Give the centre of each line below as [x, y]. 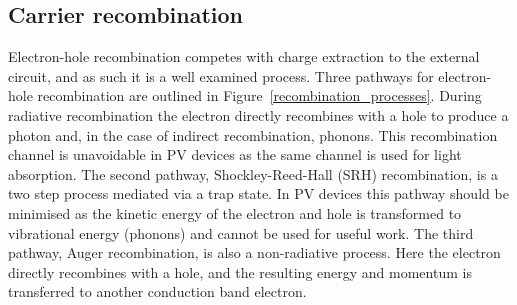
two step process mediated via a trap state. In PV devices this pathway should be [258, 193]
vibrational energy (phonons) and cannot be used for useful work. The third [241, 232]
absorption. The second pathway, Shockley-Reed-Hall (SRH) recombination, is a [253, 173]
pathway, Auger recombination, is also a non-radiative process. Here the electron [254, 252]
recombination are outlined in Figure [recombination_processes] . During [259, 95]
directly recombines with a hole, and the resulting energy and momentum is [240, 271]
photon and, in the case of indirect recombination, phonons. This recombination [253, 134]
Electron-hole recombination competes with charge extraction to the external [244, 56]
